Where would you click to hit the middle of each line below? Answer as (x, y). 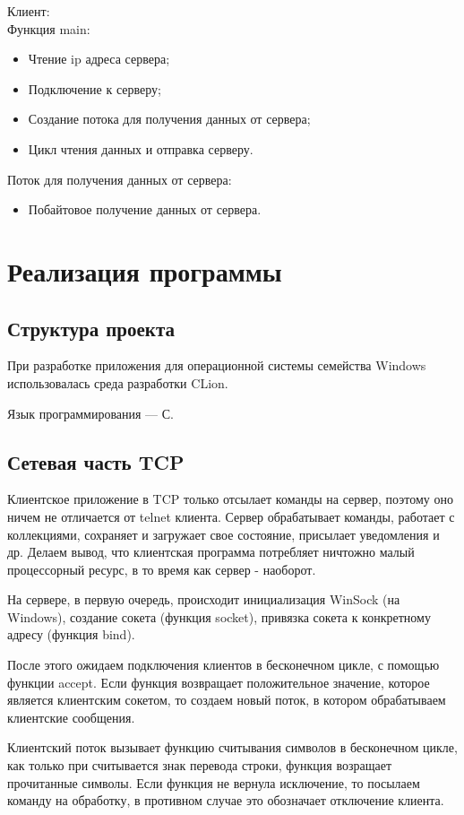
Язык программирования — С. (91, 413)
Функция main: (49, 28)
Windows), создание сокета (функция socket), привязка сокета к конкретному (219, 616)
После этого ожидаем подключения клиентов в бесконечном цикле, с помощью (223, 665)
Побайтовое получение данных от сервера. (145, 209)
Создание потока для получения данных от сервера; (169, 119)
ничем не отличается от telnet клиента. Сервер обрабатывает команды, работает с (231, 516)
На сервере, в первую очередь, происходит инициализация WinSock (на (204, 599)
